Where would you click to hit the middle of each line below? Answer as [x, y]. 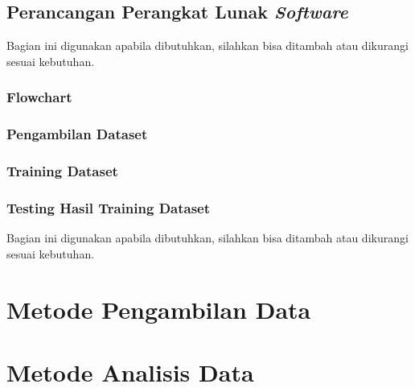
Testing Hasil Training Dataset [109, 207]
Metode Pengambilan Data [159, 309]
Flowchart [39, 97]
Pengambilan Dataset [77, 134]
